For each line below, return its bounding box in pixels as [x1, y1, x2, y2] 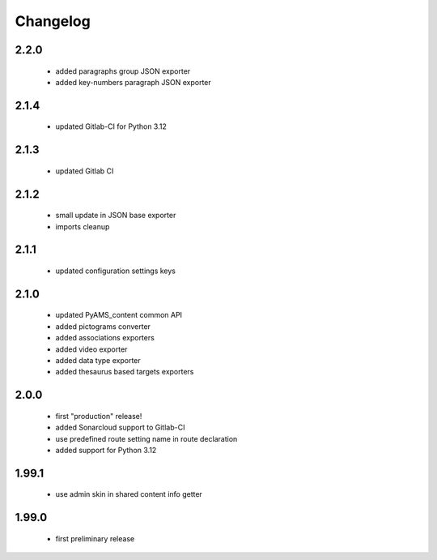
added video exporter [55, 344, 128, 354]
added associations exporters [55, 333, 155, 343]
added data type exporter [55, 355, 141, 365]
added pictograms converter [55, 321, 151, 331]
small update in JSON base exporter [55, 211, 176, 220]
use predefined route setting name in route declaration [55, 434, 238, 443]
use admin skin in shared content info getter [55, 489, 202, 499]
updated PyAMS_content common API [55, 310, 182, 320]
